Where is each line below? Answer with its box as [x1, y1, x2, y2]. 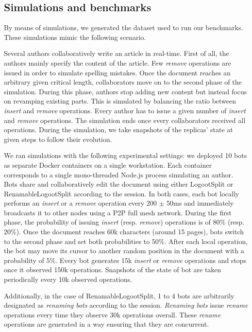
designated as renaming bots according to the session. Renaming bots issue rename [4, 300, 248, 310]
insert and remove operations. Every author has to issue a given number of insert [4, 105, 246, 115]
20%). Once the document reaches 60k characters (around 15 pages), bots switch [4, 227, 244, 237]
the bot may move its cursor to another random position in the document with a [4, 245, 244, 256]
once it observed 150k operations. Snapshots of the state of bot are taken [4, 264, 221, 275]
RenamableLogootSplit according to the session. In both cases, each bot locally [4, 188, 239, 198]
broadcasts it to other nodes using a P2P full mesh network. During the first [4, 207, 232, 217]
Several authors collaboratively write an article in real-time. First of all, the [4, 48, 229, 58]
